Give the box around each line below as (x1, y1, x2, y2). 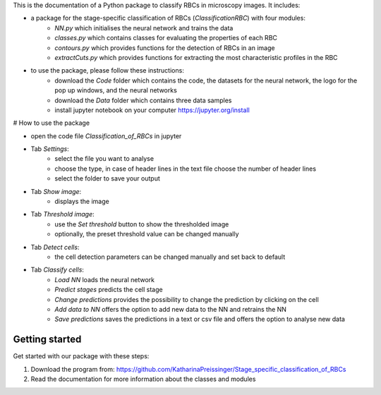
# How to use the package (13, 119, 90, 127)
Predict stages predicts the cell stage (54, 286, 163, 294)
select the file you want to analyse (54, 154, 155, 163)
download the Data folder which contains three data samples (54, 96, 232, 104)
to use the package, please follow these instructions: (30, 66, 185, 75)
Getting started (13, 334, 82, 346)
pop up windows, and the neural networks (54, 86, 178, 95)
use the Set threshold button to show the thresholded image (54, 219, 229, 229)
